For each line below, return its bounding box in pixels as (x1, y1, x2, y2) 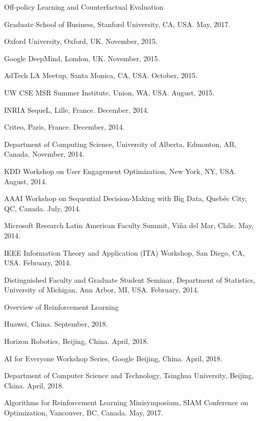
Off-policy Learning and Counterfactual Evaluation (4, 2, 164, 12)
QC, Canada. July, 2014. (4, 203, 81, 213)
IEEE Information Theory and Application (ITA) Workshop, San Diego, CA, (4, 247, 245, 258)
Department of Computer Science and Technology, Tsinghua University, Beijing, (4, 370, 254, 381)
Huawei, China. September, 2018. (4, 318, 108, 329)
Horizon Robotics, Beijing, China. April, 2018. (4, 336, 149, 346)
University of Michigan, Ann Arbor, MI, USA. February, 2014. (4, 284, 199, 295)
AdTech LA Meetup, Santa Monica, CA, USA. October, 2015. (4, 70, 198, 81)
